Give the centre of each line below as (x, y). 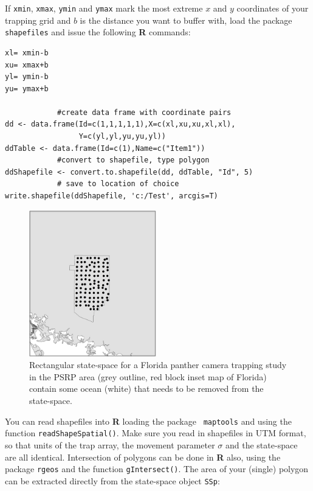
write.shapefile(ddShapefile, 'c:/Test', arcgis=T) (112, 196)
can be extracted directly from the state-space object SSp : (112, 480)
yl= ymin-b (27, 77)
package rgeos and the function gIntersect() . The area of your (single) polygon (157, 469)
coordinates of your (273, 8)
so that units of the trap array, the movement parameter (110, 444)
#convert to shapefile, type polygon (133, 160)
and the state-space (262, 444)
